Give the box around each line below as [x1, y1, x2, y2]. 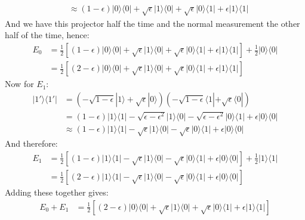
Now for [5, 78, 34, 90]
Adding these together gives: [5, 185, 109, 198]
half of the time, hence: [5, 29, 90, 41]
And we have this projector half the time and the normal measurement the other [5, 17, 300, 29]
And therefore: [5, 137, 58, 150]
